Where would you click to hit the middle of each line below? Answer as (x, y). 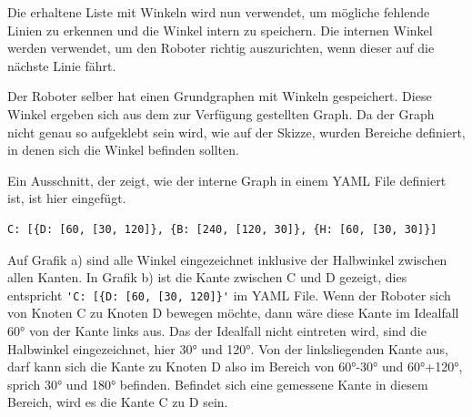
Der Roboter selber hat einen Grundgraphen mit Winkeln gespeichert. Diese (220, 96)
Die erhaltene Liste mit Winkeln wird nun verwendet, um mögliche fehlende (219, 12)
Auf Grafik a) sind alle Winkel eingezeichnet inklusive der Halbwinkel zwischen (227, 259)
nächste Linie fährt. (62, 65)
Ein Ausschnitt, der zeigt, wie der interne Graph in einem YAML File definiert (227, 180)
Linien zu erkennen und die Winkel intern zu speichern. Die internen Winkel (220, 30)
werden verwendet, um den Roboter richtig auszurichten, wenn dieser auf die (221, 48)
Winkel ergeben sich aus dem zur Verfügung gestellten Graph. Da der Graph (221, 113)
